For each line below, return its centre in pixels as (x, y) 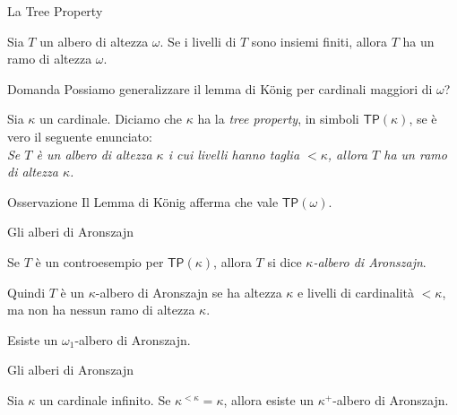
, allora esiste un (268, 399)
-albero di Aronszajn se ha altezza (189, 292)
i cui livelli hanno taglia (234, 154)
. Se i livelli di (198, 41)
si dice (285, 261)
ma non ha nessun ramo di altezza (101, 310)
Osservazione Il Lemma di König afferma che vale (143, 201)
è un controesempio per (99, 261)
